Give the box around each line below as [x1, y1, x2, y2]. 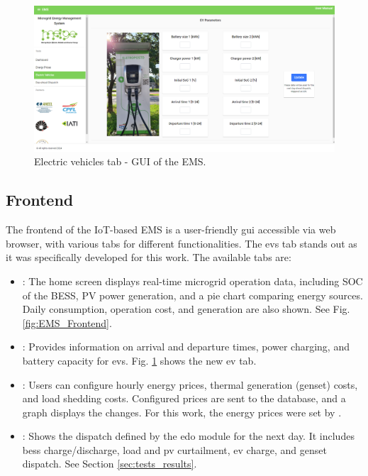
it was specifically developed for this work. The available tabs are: [6, 250, 291, 265]
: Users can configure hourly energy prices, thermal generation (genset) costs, [22, 377, 358, 392]
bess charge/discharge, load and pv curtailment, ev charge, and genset [22, 442, 327, 457]
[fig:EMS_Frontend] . [22, 315, 112, 330]
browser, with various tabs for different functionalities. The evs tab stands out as [6, 236, 357, 250]
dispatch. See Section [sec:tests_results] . [22, 456, 197, 471]
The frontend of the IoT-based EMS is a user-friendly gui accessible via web [6, 222, 336, 237]
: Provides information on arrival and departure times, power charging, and [22, 339, 350, 354]
